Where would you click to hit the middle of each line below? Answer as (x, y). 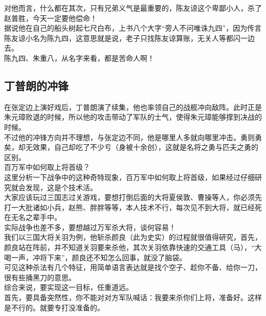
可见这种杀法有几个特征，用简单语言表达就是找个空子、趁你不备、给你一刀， (133, 267)
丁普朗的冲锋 (36, 85)
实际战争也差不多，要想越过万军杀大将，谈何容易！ (90, 227)
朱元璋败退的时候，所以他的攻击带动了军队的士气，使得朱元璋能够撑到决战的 (133, 117)
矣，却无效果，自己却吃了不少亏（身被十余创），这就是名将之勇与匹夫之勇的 (131, 147)
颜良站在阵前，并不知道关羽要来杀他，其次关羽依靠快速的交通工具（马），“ (129, 247)
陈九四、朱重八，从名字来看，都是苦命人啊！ (79, 58)
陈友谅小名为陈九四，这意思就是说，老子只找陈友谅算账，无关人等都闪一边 (129, 38)
